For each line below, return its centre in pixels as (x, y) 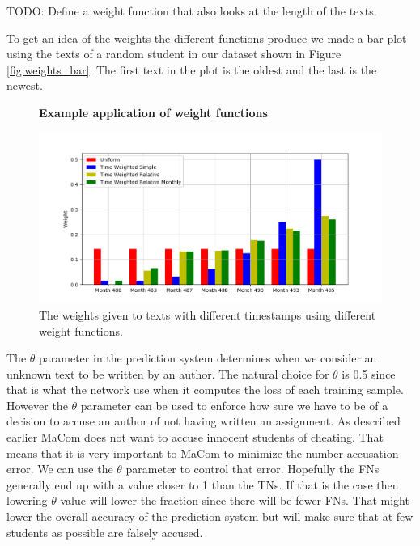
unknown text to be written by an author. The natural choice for (168, 373)
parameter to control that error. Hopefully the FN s (252, 469)
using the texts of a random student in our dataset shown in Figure (174, 54)
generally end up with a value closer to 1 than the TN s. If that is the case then (203, 484)
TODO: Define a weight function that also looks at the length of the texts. (192, 11)
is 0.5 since (369, 373)
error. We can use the (60, 469)
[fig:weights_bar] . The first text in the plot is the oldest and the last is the (192, 69)
